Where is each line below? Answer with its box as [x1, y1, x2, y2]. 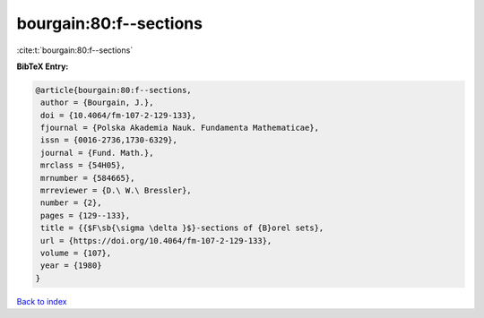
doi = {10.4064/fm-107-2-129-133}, [40, 110, 197, 120]
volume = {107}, [40, 248, 112, 258]
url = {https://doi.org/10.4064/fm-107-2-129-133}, [40, 236, 272, 245]
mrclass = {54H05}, [40, 160, 125, 170]
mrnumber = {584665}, [40, 173, 135, 183]
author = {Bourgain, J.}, [40, 98, 154, 107]
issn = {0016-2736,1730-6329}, [40, 135, 178, 145]
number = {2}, [40, 198, 102, 208]
